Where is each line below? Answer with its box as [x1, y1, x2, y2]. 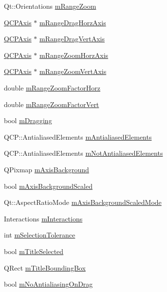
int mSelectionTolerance [4, 230, 75, 240]
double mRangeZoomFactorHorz [4, 82, 101, 92]
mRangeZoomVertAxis [39, 66, 107, 76]
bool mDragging [4, 115, 52, 126]
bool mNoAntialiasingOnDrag [4, 279, 93, 289]
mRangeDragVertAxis [39, 34, 105, 44]
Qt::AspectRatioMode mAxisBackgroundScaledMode [4, 197, 162, 207]
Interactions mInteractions [4, 213, 83, 223]
